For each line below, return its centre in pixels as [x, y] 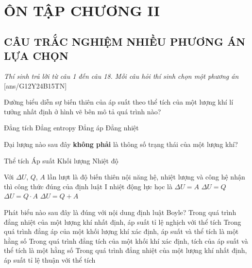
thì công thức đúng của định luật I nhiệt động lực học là [88, 186]
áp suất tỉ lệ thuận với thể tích [50, 259]
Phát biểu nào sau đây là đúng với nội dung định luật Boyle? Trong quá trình [120, 212]
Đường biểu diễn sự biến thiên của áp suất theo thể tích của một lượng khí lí [119, 102]
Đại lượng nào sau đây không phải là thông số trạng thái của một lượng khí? [121, 144]
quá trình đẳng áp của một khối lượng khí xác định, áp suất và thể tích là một [121, 231]
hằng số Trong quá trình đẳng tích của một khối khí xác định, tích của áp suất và [126, 241]
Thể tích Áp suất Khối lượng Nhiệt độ [61, 160]
